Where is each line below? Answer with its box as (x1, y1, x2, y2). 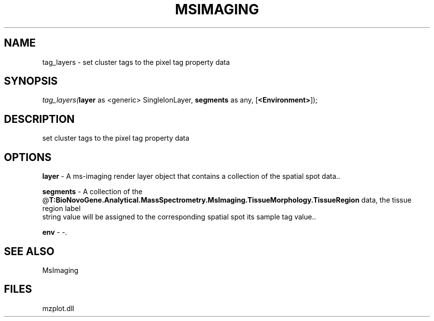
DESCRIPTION (4, 112, 75, 125)
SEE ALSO (4, 245, 54, 258)
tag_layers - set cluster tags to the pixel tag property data (42, 57, 230, 66)
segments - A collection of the (42, 187, 143, 196)
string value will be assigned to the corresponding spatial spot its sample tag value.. (42, 213, 316, 221)
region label (42, 204, 81, 213)
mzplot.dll (42, 304, 74, 313)
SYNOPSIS (4, 75, 58, 88)
